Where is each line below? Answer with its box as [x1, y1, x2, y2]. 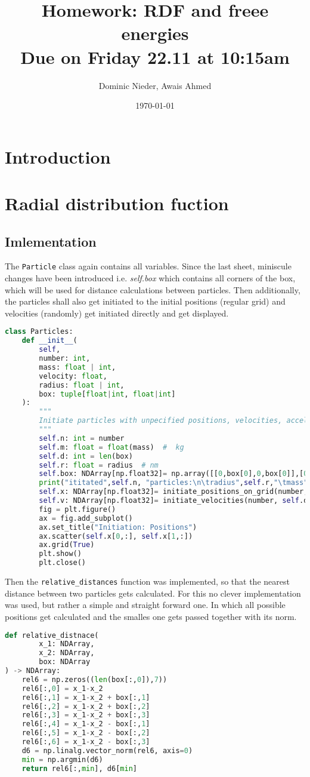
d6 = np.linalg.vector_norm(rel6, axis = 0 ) [21, 746, 193, 755]
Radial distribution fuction [5, 191, 229, 216]
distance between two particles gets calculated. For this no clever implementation [5, 586, 301, 599]
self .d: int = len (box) [39, 452, 133, 460]
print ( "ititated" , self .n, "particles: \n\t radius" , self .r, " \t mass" [39, 478, 308, 487]
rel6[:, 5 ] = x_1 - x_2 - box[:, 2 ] [21, 729, 150, 738]
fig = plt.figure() [39, 505, 116, 514]
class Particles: [5, 327, 73, 336]
